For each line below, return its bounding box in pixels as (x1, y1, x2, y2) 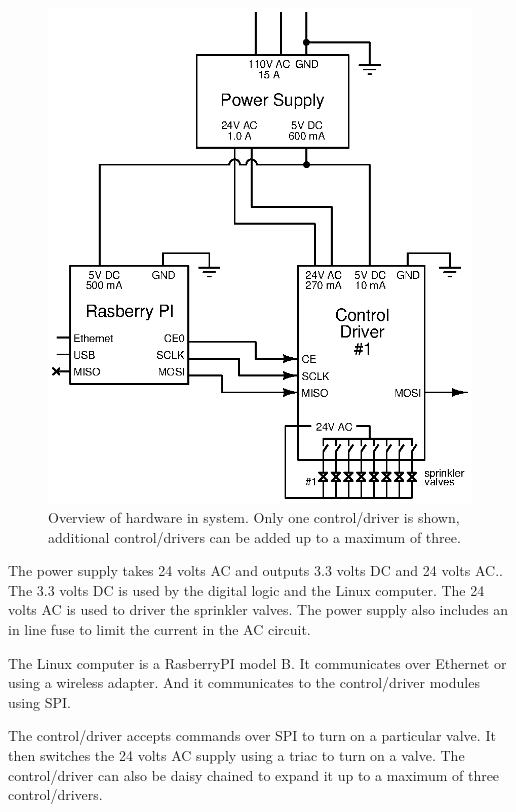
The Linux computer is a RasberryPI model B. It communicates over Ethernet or (8, 652, 507, 673)
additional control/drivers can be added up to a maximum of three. (48, 526, 461, 547)
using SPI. (8, 691, 71, 712)
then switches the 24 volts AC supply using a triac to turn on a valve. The (8, 744, 465, 765)
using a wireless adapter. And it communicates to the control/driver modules (8, 672, 480, 693)
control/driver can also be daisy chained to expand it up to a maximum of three (8, 764, 500, 785)
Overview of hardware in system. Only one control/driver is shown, (48, 507, 460, 528)
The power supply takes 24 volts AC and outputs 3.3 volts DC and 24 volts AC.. (8, 560, 503, 581)
